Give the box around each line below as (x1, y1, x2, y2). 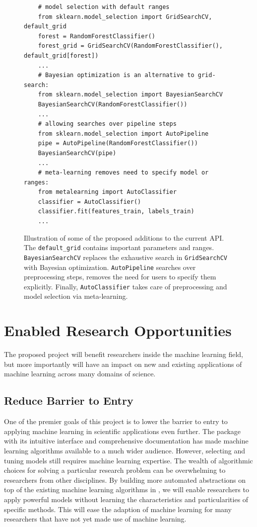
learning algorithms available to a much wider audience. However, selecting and (4, 445, 246, 455)
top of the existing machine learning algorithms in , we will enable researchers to (4, 484, 249, 495)
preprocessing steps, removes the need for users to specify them (24, 271, 216, 282)
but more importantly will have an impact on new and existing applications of (4, 358, 242, 369)
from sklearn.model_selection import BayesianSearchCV (38, 91, 223, 98)
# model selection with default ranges (38, 3, 170, 10)
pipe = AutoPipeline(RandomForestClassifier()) (38, 140, 198, 147)
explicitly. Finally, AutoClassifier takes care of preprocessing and (24, 281, 227, 291)
